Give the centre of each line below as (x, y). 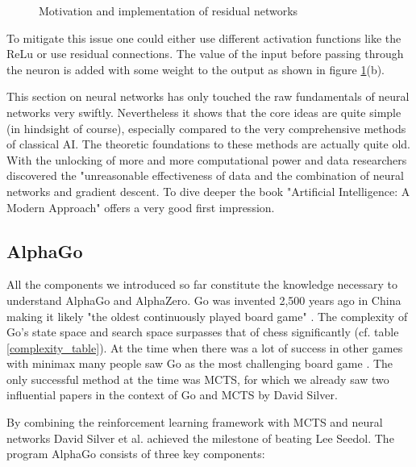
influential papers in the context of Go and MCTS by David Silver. (172, 395)
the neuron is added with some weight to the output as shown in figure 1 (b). (196, 69)
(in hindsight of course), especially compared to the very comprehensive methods (206, 128)
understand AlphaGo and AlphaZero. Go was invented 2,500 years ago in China (204, 300)
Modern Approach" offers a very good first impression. (141, 207)
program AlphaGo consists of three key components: (136, 454)
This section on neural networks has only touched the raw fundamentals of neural (208, 96)
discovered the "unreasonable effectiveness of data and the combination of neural (205, 175)
